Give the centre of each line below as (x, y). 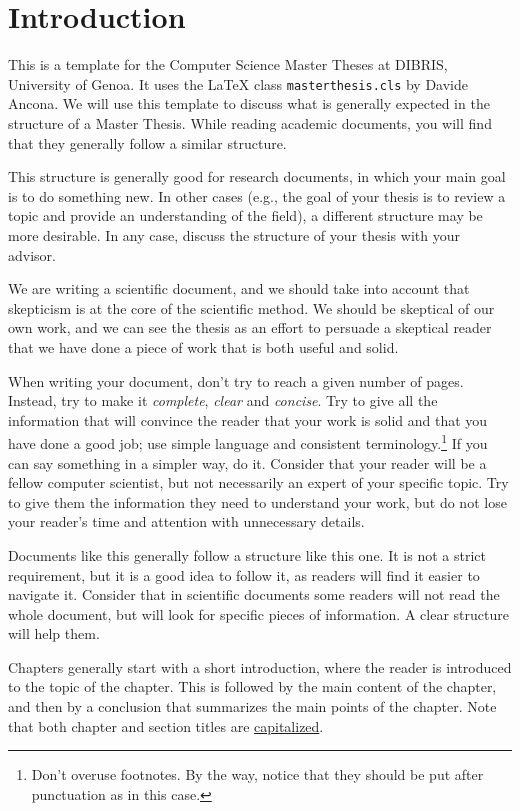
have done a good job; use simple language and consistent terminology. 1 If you (248, 441)
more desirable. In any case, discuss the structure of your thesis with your (234, 234)
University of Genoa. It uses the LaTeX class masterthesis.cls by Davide (238, 83)
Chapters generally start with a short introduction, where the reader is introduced (260, 666)
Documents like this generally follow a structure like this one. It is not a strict (247, 554)
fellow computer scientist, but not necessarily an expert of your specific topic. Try (258, 482)
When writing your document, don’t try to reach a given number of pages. (236, 380)
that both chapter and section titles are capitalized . (166, 725)
